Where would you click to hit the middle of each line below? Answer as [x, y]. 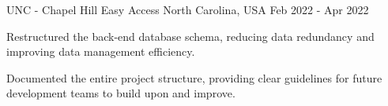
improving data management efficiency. [101, 51]
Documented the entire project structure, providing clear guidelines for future [194, 77]
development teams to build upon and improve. [121, 93]
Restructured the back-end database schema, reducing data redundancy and [190, 36]
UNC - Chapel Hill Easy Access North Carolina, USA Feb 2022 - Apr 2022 [188, 9]
